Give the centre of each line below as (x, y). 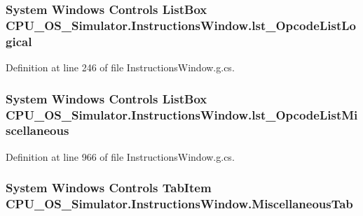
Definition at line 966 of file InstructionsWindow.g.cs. (120, 156)
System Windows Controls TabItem (109, 188)
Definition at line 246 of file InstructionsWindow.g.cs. (120, 67)
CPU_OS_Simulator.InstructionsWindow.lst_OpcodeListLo (181, 25)
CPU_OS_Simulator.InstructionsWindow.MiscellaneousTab (179, 204)
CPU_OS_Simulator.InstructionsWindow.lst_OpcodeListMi (182, 114)
